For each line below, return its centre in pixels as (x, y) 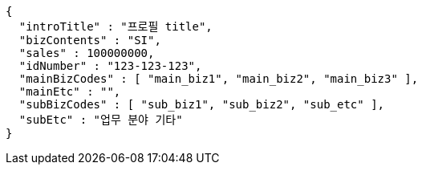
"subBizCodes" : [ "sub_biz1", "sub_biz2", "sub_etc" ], (202, 104)
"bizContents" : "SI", (90, 40)
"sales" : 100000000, (87, 53)
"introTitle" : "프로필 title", (116, 26)
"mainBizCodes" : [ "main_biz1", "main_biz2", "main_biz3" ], (219, 79)
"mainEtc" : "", (70, 92)
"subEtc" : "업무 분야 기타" (101, 120)
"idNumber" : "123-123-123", (110, 66)
